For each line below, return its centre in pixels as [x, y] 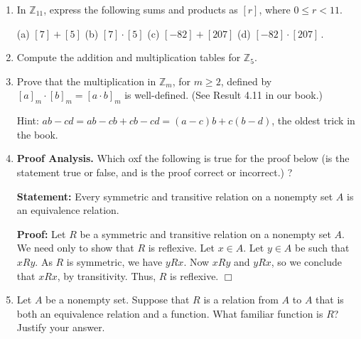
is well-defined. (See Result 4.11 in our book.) [224, 95]
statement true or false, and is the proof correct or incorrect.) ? [155, 172]
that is [330, 300]
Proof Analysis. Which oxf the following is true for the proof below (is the [183, 158]
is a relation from [241, 300]
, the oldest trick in [313, 120]
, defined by [246, 81]
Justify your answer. [61, 327]
